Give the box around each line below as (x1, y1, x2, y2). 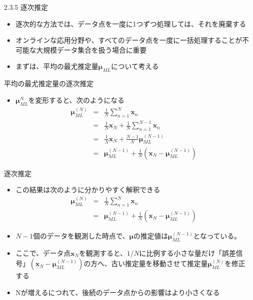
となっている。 (193, 231, 241, 241)
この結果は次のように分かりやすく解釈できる (15, 184, 160, 195)
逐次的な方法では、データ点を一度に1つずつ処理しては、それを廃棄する (15, 18, 247, 29)
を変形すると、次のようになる (28, 94, 125, 105)
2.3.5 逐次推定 (4, 2, 48, 12)
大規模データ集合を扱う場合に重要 (36, 44, 147, 55)
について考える (111, 61, 159, 71)
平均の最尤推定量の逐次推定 (4, 78, 94, 89)
